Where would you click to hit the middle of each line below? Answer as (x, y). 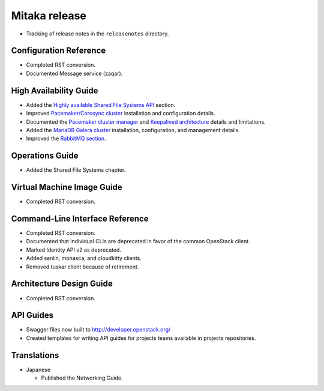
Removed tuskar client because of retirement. (82, 267)
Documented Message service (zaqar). (74, 73)
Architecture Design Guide (62, 284)
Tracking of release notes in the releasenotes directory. (97, 34)
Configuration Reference (58, 51)
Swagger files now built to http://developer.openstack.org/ (98, 330)
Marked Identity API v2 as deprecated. (73, 250)
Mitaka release (49, 16)
